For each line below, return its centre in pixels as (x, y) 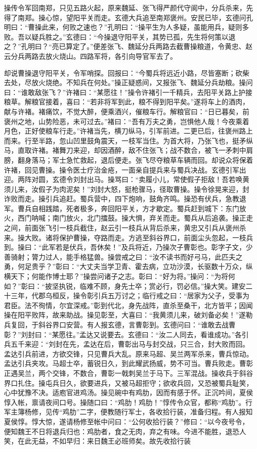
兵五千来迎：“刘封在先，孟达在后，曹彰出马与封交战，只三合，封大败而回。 (127, 344)
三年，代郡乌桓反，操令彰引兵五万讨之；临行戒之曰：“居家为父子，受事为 (130, 295)
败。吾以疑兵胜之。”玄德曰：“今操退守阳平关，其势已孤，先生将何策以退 (120, 36)
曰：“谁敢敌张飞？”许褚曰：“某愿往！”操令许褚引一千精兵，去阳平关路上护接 (128, 92)
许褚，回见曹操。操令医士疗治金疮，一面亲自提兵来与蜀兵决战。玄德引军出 (125, 169)
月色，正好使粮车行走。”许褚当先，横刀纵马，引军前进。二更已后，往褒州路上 (128, 131)
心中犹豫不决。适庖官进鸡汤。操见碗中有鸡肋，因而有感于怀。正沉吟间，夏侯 (128, 392)
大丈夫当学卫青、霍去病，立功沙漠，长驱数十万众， (163, 266)
